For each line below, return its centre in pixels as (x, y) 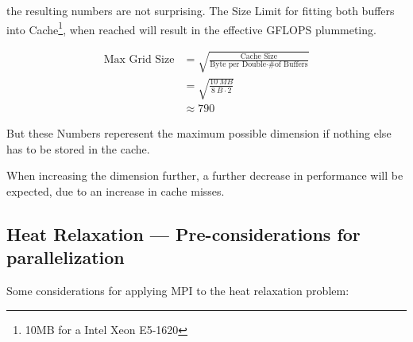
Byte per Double (238, 64)
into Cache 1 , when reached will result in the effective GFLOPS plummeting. (191, 28)
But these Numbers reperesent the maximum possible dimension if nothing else (199, 133)
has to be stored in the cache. (78, 148)
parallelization (66, 257)
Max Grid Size (139, 60)
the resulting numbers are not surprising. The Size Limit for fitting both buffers (201, 10)
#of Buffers (288, 64)
